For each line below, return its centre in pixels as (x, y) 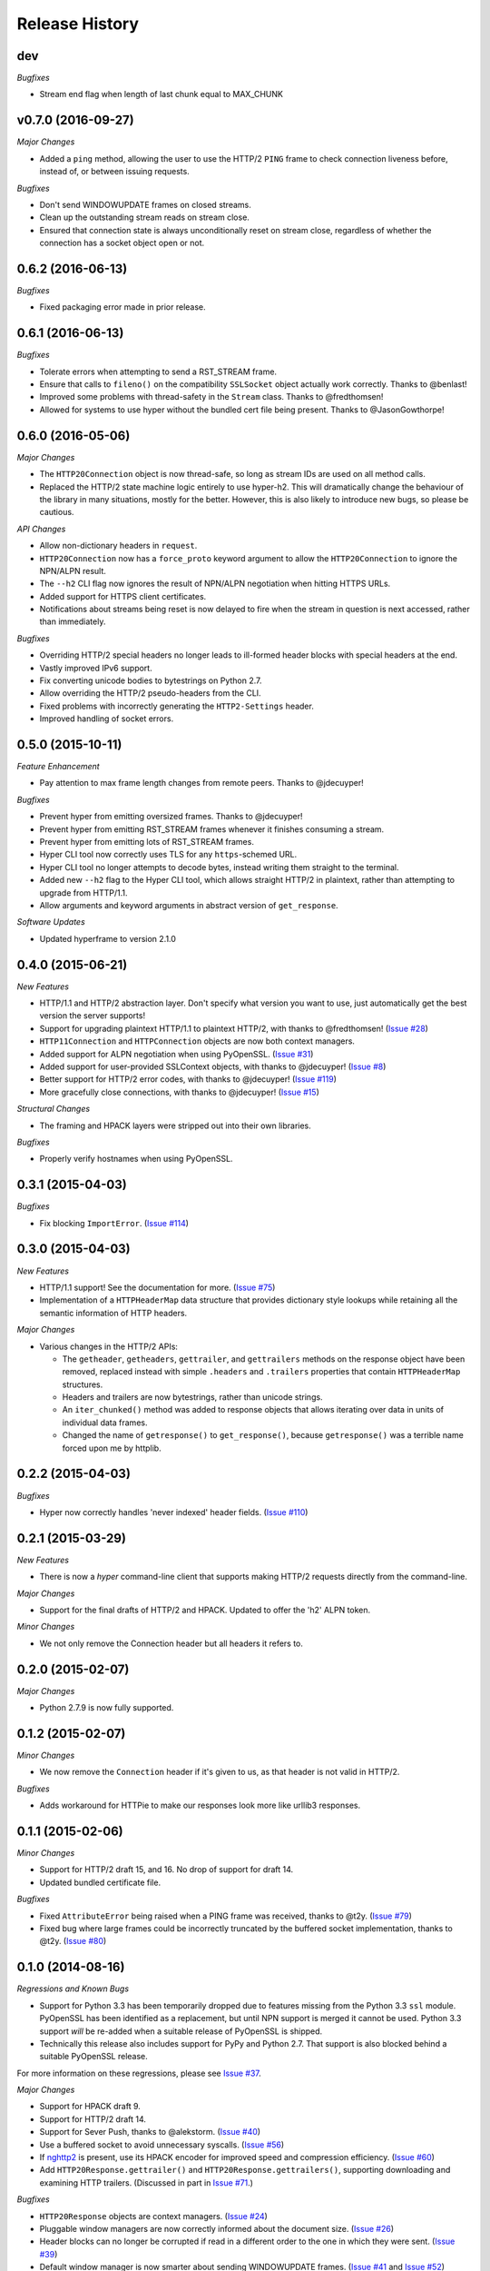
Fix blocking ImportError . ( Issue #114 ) (114, 1223)
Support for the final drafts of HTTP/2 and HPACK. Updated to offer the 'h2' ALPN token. (205, 1610)
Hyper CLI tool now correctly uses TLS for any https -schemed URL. (168, 855)
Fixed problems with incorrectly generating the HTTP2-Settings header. (177, 706)
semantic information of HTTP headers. (113, 1313)
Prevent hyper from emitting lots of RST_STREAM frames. (147, 842)
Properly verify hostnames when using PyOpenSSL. (136, 1159)
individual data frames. (105, 1423)
